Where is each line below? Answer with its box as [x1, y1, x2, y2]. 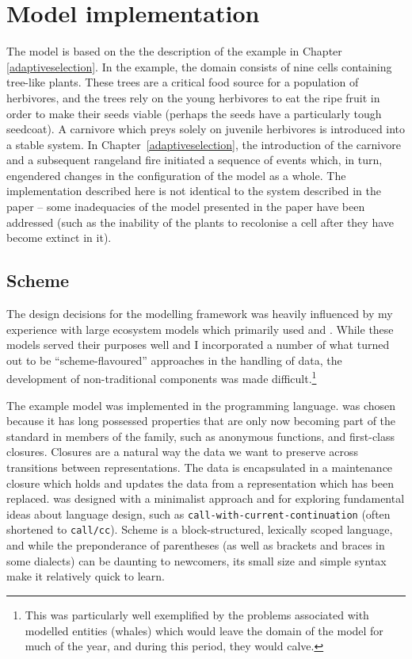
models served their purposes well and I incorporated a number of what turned [6, 336, 390, 353]
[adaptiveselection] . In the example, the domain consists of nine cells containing [6, 58, 392, 75]
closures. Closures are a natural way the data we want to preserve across [6, 443, 359, 460]
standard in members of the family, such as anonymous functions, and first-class [6, 427, 395, 444]
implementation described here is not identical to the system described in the [6, 182, 381, 199]
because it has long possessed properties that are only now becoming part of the [6, 412, 396, 429]
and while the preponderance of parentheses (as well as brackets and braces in [6, 537, 385, 554]
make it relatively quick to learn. [6, 568, 165, 584]
